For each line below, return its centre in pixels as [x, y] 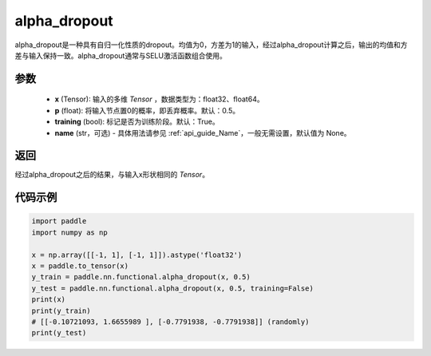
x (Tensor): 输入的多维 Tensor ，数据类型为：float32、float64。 [159, 99]
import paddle [59, 221]
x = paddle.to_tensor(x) [80, 266]
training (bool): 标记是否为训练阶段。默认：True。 [137, 122]
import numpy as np [69, 232]
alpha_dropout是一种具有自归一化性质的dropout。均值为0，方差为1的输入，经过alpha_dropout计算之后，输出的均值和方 [211, 45]
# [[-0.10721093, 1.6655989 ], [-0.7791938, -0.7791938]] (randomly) [170, 322]
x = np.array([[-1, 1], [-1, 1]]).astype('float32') [137, 255]
